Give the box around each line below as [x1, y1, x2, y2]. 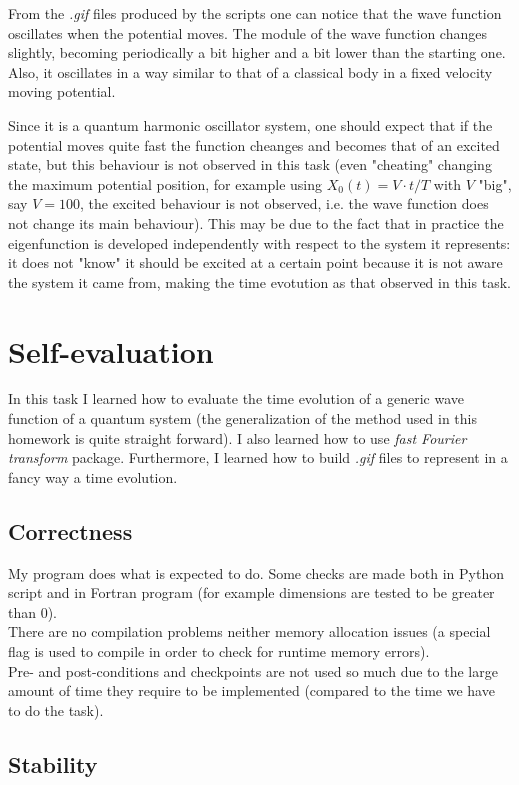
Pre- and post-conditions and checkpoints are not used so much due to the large [8, 660, 498, 681]
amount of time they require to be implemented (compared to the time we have [8, 680, 495, 701]
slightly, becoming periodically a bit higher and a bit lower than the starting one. [8, 42, 506, 63]
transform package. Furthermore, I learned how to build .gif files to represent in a [8, 447, 508, 468]
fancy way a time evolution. [8, 466, 178, 487]
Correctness [8, 515, 133, 546]
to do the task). [8, 699, 104, 720]
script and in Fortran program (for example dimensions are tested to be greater [8, 582, 495, 603]
